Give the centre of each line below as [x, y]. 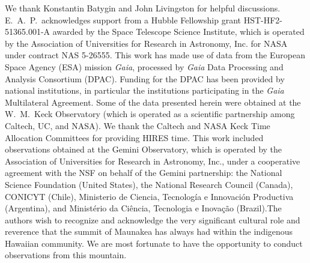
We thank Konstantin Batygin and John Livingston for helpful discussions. [143, 8]
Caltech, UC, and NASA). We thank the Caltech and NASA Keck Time [138, 125]
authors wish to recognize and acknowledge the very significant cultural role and [153, 219]
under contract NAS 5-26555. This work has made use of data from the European [155, 55]
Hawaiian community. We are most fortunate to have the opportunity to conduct [154, 243]
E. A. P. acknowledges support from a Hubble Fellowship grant [123, 20]
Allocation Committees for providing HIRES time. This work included [134, 137]
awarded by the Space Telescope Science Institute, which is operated [178, 32]
